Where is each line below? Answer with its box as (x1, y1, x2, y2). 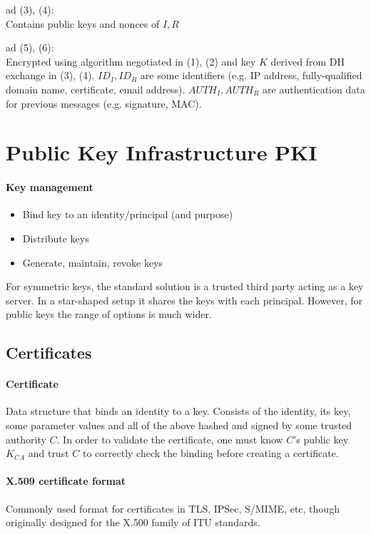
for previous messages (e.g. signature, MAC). (6, 96, 202, 111)
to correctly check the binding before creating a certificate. (82, 446, 339, 461)
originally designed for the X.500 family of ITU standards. (6, 515, 260, 530)
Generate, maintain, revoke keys (22, 255, 163, 269)
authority (6, 431, 46, 446)
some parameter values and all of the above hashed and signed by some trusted (6, 418, 352, 433)
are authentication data (263, 81, 365, 96)
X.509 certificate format (6, 473, 126, 488)
